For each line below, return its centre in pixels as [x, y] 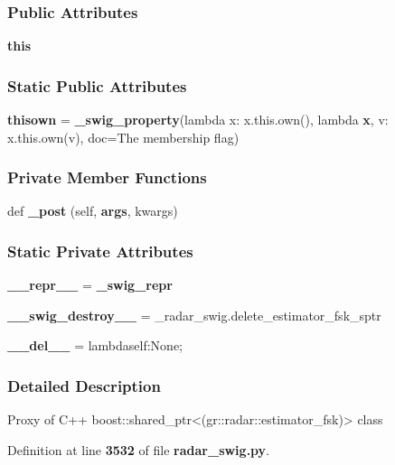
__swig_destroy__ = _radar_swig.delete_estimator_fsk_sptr [194, 315]
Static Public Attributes [97, 85]
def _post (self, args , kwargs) [93, 211]
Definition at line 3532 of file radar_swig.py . [139, 449]
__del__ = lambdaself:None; [95, 345]
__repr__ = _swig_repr [90, 285]
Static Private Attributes [100, 251]
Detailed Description [84, 385]
